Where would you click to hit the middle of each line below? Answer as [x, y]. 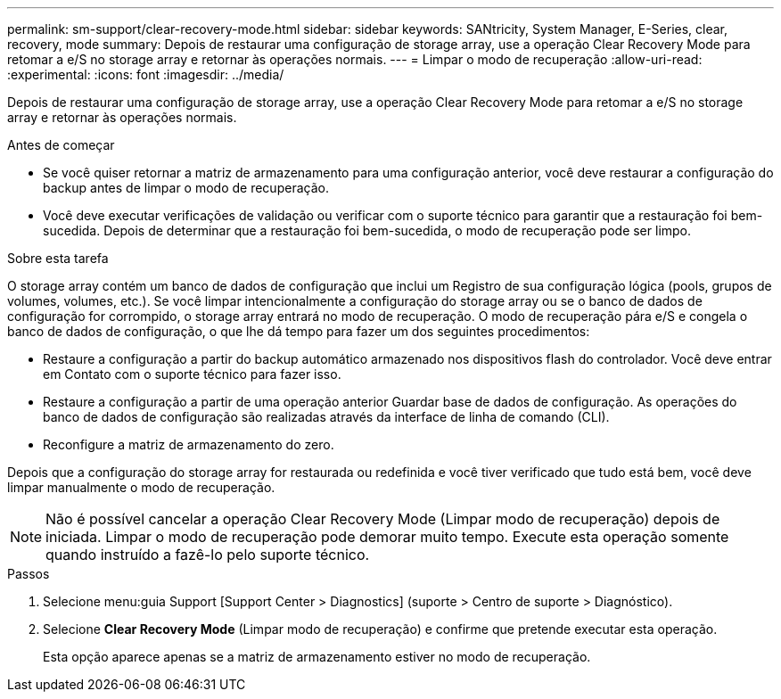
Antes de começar [61, 145]
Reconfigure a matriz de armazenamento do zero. [189, 444]
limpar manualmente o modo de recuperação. [141, 487]
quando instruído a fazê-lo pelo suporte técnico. [208, 555]
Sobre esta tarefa [58, 258]
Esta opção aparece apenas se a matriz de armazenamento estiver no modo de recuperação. [317, 657]
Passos [29, 574]
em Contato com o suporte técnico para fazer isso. [192, 374]
